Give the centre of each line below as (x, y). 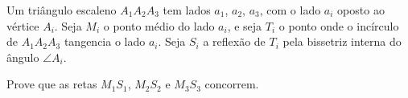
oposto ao (361, 10)
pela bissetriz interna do (342, 41)
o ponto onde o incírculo (339, 25)
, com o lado (290, 10)
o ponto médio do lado (159, 25)
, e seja (245, 25)
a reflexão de (234, 41)
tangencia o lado (105, 41)
